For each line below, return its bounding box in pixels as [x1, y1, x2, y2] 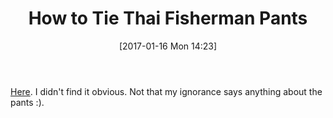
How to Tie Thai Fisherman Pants [28, 7, 308, 30]
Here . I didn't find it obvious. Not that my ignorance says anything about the [10, 85, 323, 97]
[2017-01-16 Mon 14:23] [118, 40, 218, 52]
